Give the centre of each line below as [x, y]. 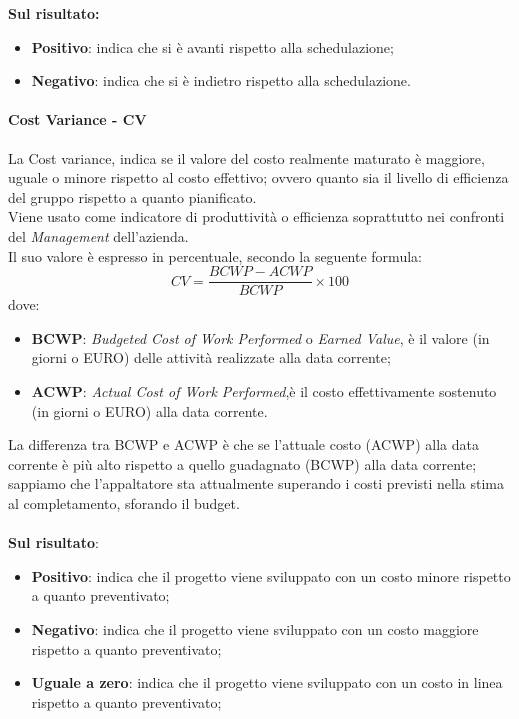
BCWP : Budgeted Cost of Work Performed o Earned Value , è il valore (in [260, 337]
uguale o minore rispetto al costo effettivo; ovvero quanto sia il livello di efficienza [258, 177]
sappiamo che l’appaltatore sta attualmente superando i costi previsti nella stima [256, 483]
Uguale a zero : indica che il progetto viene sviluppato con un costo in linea [267, 682]
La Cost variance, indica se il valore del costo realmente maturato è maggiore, [246, 157]
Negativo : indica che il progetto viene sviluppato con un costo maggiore [255, 628]
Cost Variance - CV [77, 119]
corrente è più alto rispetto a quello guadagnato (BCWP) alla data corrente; [242, 463]
